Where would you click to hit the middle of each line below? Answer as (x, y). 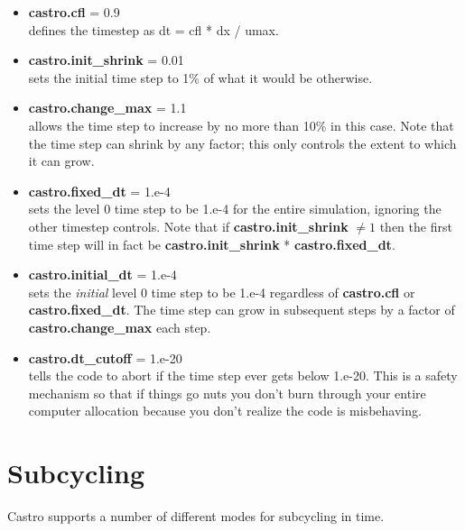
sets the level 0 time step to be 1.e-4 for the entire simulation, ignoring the (235, 209)
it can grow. (61, 161)
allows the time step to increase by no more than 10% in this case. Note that (241, 125)
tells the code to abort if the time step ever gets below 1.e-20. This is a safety (243, 375)
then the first (416, 226)
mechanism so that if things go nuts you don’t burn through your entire (227, 393)
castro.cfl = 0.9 (74, 12)
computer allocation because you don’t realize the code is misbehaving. (225, 411)
